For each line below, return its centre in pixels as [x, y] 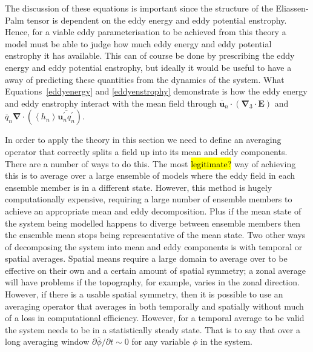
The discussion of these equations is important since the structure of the [139, 8]
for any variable [161, 341]
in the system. [226, 341]
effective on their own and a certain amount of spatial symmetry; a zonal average [155, 270]
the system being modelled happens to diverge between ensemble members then [153, 223]
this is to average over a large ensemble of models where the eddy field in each [150, 175]
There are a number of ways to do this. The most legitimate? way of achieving [150, 163]
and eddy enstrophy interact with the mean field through [111, 103]
